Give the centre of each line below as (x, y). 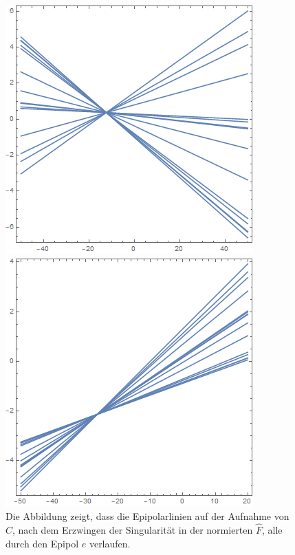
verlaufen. (110, 543)
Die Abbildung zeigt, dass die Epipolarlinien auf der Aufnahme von (147, 516)
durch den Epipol (42, 543)
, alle (272, 530)
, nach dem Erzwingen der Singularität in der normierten (133, 530)
